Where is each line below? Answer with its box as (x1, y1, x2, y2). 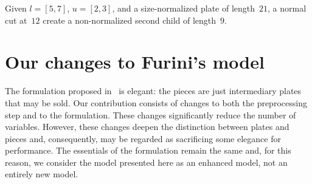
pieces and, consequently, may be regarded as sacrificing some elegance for (5, 132, 281, 145)
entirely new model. (5, 168, 78, 180)
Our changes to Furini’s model (5, 49, 265, 74)
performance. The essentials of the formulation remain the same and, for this (5, 144, 291, 157)
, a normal (268, 2, 307, 14)
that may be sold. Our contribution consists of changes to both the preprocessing (5, 96, 307, 109)
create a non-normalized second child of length (43, 13, 217, 26)
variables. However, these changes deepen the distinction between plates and (5, 120, 289, 133)
